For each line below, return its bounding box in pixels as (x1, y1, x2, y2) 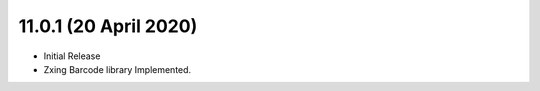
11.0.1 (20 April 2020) (18, 15, 198, 37)
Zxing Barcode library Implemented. (43, 63, 192, 75)
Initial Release (43, 50, 101, 62)
